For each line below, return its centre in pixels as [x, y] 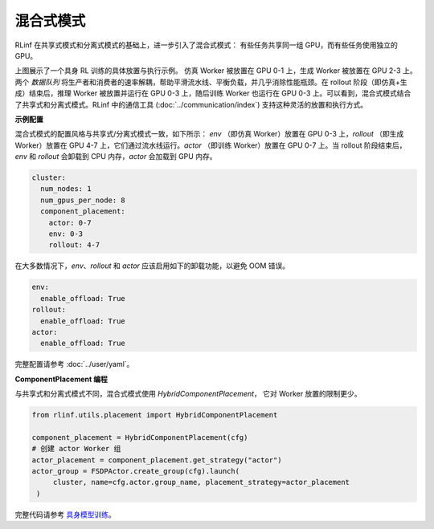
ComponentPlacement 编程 [61, 379]
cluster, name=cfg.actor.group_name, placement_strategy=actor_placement [201, 482]
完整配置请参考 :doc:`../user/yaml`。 [74, 364]
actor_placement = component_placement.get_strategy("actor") [157, 460]
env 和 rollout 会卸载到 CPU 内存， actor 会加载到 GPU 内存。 [116, 157]
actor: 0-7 [70, 222]
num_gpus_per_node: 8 [83, 200]
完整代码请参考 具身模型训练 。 [65, 515]
